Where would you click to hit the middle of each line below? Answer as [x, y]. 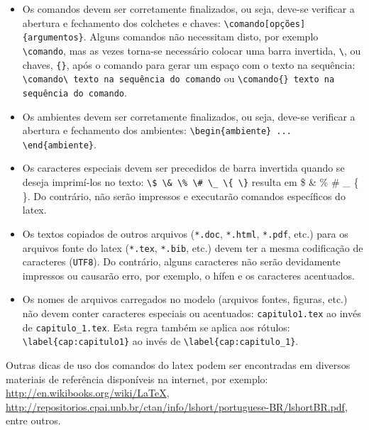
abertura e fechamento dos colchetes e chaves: [121, 22]
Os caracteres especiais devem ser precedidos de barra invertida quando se [183, 168]
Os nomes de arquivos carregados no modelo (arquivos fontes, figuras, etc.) [185, 299]
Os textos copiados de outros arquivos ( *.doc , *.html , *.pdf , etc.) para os [185, 233]
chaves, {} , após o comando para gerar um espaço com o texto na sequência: [189, 64]
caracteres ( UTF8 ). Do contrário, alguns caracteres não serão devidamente [181, 261]
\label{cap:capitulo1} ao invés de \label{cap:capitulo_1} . [160, 341]
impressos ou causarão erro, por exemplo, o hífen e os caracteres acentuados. [188, 275]
